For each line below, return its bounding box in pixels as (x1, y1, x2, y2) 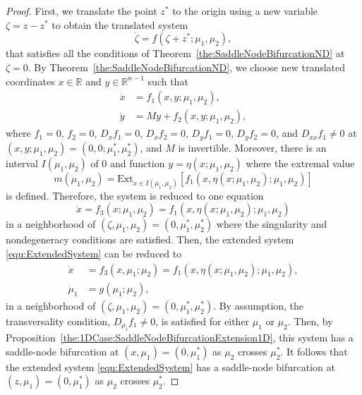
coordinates (6, 73, 55, 88)
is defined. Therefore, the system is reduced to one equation (6, 188, 264, 202)
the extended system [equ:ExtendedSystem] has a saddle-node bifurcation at (6, 359, 335, 374)
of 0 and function (90, 155, 165, 170)
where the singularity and (216, 217, 327, 231)
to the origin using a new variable (172, 4, 318, 18)
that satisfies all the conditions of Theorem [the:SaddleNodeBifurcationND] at (6, 46, 345, 61)
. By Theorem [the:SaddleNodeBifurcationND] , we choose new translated (28, 60, 346, 74)
